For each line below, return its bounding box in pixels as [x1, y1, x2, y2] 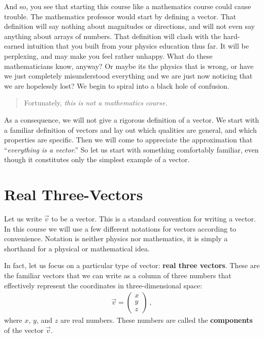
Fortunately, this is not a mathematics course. [24, 97, 168, 108]
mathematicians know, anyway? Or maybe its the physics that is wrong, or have [4, 60, 254, 71]
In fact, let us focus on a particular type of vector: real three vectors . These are [4, 260, 260, 271]
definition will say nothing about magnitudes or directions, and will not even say [4, 21, 255, 31]
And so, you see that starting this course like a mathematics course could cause [4, 1, 251, 11]
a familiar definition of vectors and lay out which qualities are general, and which [4, 124, 257, 135]
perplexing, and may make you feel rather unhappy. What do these [4, 50, 213, 61]
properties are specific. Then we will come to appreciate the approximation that [4, 134, 253, 145]
